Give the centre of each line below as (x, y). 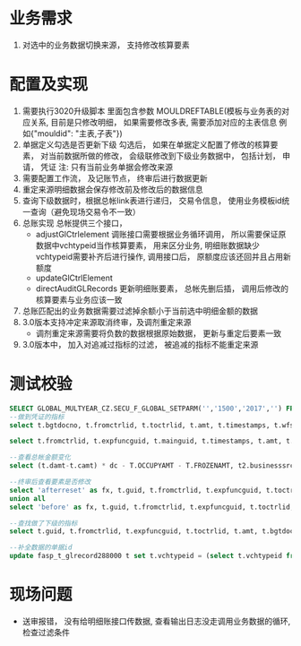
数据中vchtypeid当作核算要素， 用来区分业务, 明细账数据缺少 (147, 245)
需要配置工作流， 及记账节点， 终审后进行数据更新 (115, 178)
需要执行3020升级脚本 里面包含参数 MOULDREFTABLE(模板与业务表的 (152, 111)
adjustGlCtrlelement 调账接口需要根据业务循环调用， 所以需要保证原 (161, 234)
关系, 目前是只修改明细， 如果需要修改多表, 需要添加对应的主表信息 (154, 122)
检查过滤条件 (46, 632)
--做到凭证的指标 (37, 417)
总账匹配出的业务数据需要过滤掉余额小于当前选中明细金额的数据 (140, 311)
